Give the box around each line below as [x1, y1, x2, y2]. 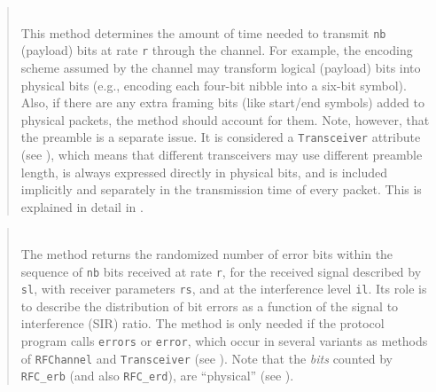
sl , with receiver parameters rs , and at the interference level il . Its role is [20, 279, 427, 298]
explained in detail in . [20, 197, 144, 216]
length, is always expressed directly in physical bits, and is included [20, 162, 388, 181]
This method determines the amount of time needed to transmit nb [20, 23, 386, 42]
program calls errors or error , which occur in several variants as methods [20, 332, 428, 349]
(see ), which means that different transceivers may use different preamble [20, 145, 423, 163]
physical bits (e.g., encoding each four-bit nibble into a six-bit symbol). [20, 75, 407, 94]
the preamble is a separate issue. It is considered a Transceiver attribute [20, 128, 421, 146]
